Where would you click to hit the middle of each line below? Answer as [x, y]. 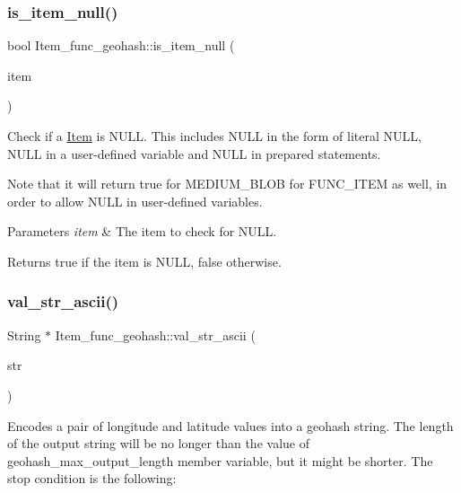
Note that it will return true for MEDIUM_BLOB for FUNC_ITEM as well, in [227, 184]
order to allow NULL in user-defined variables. [135, 201]
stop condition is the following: [92, 478]
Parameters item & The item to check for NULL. [142, 231]
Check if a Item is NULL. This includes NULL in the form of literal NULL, [214, 136]
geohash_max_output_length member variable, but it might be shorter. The [220, 460]
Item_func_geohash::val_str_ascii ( [155, 335]
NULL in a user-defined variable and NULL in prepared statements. [194, 153]
